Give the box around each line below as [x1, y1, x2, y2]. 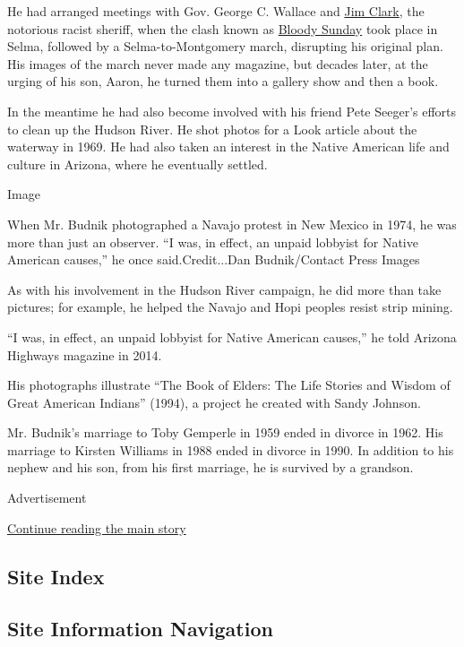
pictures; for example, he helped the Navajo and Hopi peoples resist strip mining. [7, 298, 453, 316]
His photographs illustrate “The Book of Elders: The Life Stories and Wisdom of [7, 375, 451, 394]
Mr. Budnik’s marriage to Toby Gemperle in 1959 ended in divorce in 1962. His [7, 423, 443, 442]
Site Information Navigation [7, 615, 273, 643]
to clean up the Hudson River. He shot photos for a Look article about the [7, 119, 417, 138]
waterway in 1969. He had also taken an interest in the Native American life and [7, 137, 450, 156]
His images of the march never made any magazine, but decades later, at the [7, 54, 428, 73]
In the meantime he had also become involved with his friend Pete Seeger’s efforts [7, 101, 457, 120]
